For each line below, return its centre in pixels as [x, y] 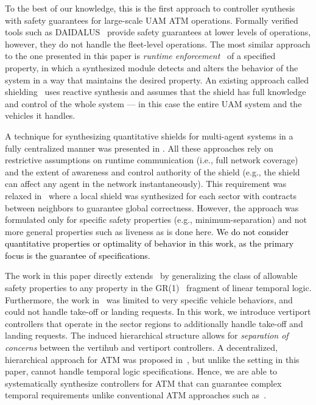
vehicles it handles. [40, 115]
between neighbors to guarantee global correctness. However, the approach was [152, 207]
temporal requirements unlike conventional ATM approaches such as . [136, 395]
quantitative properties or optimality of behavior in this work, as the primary [149, 243]
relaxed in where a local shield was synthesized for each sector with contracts [151, 195]
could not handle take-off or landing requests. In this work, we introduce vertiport [158, 312]
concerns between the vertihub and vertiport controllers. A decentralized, [141, 347]
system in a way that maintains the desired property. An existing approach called [157, 79]
